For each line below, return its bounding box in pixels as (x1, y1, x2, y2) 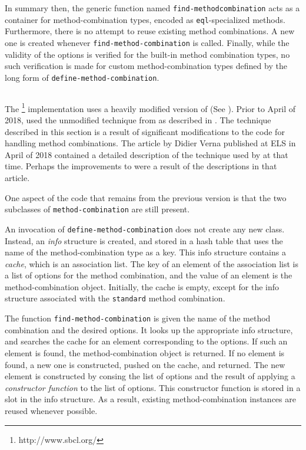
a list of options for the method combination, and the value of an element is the (5, 269, 292, 281)
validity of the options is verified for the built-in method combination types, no (5, 48, 290, 60)
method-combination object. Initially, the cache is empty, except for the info (5, 280, 280, 293)
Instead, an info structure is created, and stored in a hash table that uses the (5, 234, 283, 247)
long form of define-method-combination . (5, 71, 159, 83)
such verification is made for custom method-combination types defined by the (5, 60, 287, 72)
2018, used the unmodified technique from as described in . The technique (5, 114, 271, 126)
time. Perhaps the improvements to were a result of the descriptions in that (5, 160, 277, 172)
